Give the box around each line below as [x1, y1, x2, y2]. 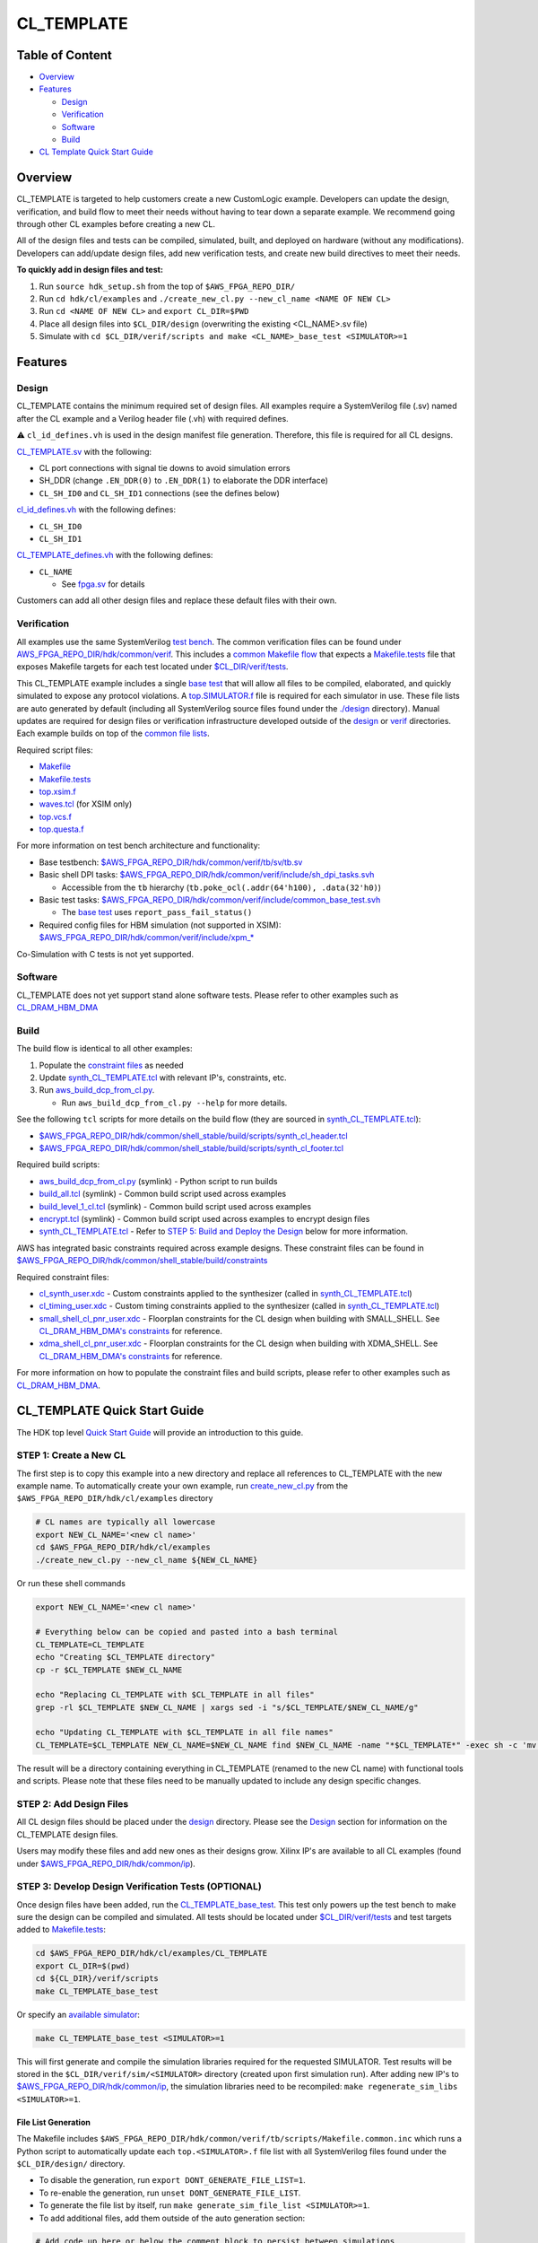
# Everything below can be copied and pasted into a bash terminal [35, 1627, 339, 1637]
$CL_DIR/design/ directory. [16, 2158, 126, 2169]
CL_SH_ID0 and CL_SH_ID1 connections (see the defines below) [39, 487, 280, 498]
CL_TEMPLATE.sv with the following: [16, 446, 152, 457]
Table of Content [16, 48, 112, 63]
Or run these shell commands [16, 1577, 126, 1588]
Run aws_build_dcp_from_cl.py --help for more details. [61, 1097, 288, 1108]
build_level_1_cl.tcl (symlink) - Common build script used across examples [39, 1200, 312, 1211]
